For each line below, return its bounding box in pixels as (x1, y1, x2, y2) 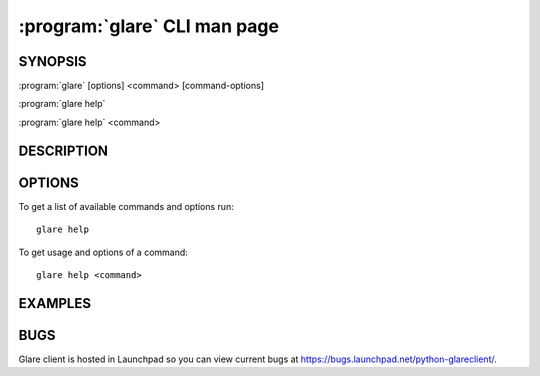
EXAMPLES (18, 295, 92, 312)
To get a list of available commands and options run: (18, 200, 234, 212)
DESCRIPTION (18, 142, 109, 159)
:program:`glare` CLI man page (18, 15, 280, 37)
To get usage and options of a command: (18, 246, 189, 258)
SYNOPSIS (18, 53, 87, 70)
